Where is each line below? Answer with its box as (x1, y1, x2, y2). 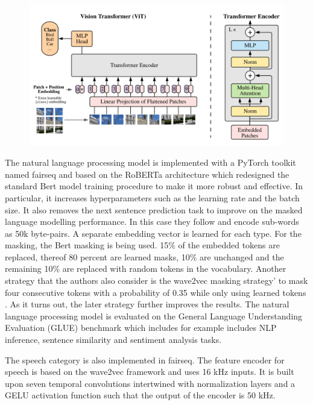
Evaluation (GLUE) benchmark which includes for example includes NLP (5, 321, 277, 334)
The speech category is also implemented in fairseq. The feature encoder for (5, 353, 285, 366)
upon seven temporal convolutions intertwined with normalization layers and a (5, 377, 296, 389)
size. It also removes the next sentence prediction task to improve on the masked (5, 203, 303, 216)
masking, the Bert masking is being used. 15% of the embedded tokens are (5, 239, 280, 251)
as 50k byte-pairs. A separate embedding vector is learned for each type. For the (5, 227, 302, 239)
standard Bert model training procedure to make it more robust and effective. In (5, 180, 303, 192)
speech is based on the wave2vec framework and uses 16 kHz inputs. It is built (5, 365, 294, 378)
